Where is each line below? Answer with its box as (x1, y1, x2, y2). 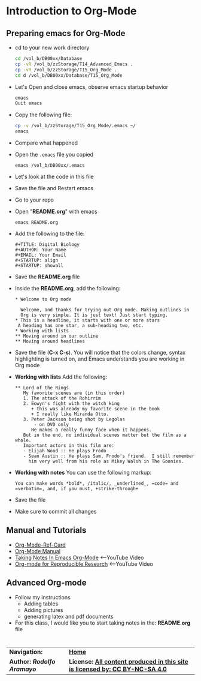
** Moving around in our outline (14, 333, 99, 339)
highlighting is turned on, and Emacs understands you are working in (14, 355, 185, 362)
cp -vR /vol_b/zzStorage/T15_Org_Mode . (14, 67, 117, 73)
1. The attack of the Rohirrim (23, 395, 101, 401)
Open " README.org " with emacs (14, 208, 98, 215)
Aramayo (9, 665, 36, 673)
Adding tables (23, 600, 59, 607)
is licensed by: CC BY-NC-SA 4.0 (68, 665, 167, 673)
